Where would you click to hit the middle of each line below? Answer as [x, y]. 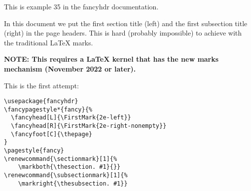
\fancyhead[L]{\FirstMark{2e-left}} [71, 118]
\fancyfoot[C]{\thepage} [52, 134]
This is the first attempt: [41, 85]
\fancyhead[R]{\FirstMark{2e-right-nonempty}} [89, 126]
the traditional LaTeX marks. [49, 42]
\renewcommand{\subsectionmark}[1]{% [66, 175]
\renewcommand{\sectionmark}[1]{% [61, 159]
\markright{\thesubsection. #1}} [73, 183]
